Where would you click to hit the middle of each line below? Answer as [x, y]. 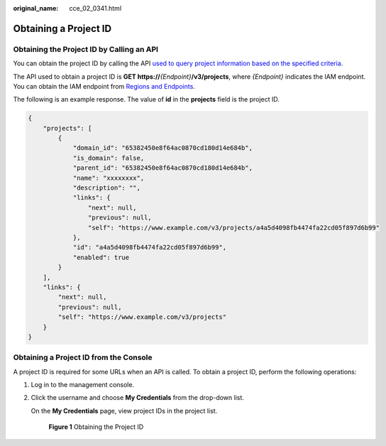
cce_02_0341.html [95, 8]
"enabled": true [101, 257]
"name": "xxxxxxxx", [109, 178]
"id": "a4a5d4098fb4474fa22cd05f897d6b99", [150, 248]
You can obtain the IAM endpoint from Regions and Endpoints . [104, 86]
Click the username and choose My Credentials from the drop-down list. [138, 398]
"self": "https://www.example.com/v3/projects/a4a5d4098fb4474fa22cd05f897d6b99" [233, 228]
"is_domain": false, [109, 158]
